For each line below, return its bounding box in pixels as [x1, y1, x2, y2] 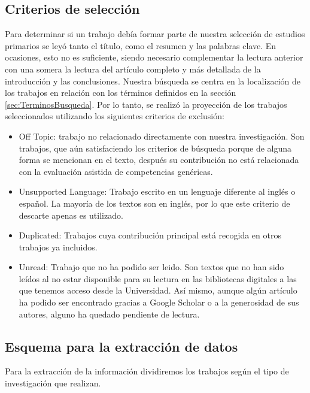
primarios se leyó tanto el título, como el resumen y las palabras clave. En [5, 39, 276, 52]
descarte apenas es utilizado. [19, 208, 123, 221]
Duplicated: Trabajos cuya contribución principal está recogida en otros [19, 229, 281, 241]
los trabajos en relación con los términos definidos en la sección [5, 86, 236, 99]
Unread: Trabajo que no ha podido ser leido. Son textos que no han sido [19, 261, 284, 273]
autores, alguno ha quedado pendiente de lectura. [19, 307, 200, 320]
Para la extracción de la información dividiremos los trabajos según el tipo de [5, 365, 289, 377]
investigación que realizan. [5, 377, 101, 389]
